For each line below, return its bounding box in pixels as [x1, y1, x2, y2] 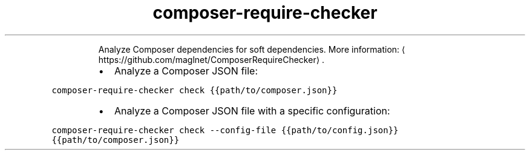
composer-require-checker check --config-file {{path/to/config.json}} [51, 125, 399, 135]
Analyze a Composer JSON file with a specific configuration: [114, 104, 390, 117]
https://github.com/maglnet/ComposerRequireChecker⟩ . [98, 54, 325, 65]
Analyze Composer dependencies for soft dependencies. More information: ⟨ [98, 44, 405, 54]
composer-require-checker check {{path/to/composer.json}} [51, 85, 338, 95]
